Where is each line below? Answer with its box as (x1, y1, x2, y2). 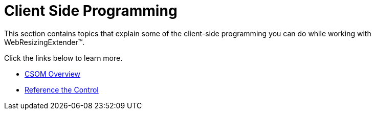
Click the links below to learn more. (4, 53, 123, 62)
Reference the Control (25, 85, 99, 94)
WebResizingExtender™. (4, 37, 85, 47)
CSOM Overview (25, 69, 81, 78)
